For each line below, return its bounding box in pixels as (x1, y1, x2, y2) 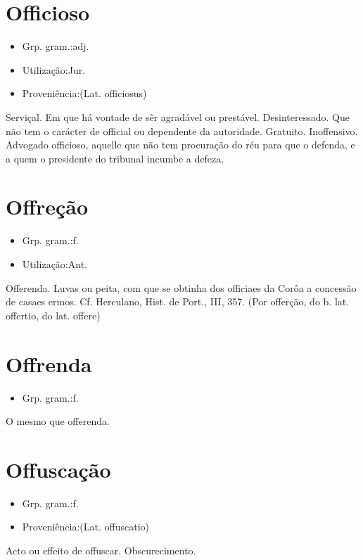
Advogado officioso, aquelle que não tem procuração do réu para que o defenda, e (6, 137, 355, 152)
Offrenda (6, 349, 92, 378)
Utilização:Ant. (22, 257, 87, 271)
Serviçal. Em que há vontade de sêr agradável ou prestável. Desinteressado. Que (6, 109, 350, 124)
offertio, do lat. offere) (6, 307, 101, 322)
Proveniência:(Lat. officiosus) (22, 86, 147, 101)
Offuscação (6, 454, 111, 483)
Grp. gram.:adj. (22, 39, 89, 53)
